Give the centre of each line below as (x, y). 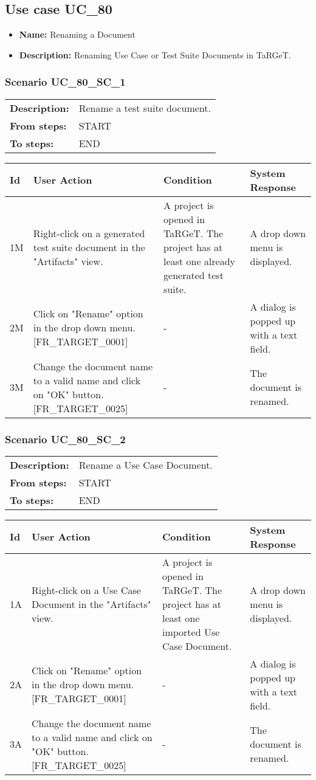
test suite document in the (89, 247)
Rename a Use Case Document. (146, 464)
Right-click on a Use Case (86, 590)
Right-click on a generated (89, 233)
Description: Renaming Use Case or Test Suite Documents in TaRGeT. (155, 54)
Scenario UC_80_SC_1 (65, 82)
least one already (199, 261)
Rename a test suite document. (145, 108)
